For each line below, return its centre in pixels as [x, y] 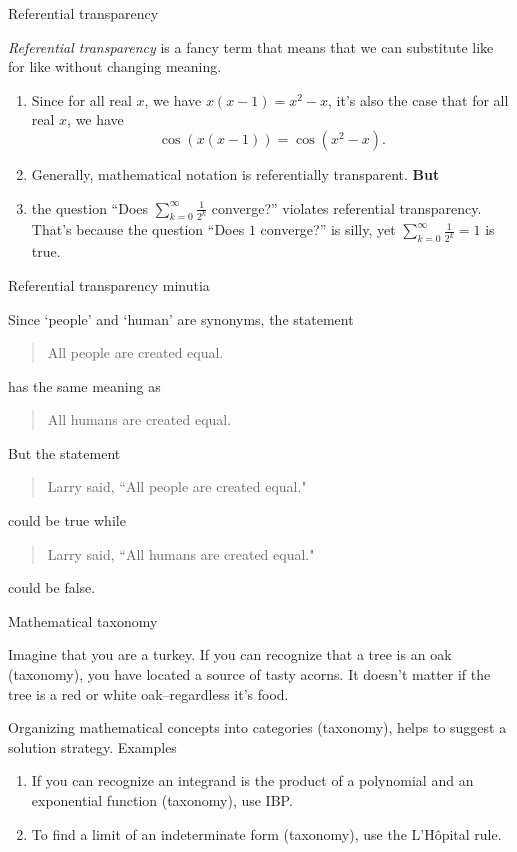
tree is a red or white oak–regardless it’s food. [148, 693]
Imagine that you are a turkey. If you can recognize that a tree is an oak [230, 654]
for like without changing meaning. [115, 66]
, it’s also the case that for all [418, 99]
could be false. [52, 587]
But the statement [64, 452]
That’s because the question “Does [138, 229]
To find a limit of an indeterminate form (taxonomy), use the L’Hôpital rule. [266, 833]
